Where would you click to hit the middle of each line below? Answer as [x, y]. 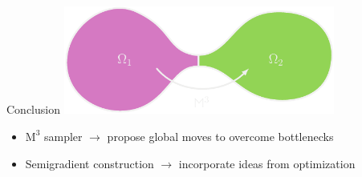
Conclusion [33, 109]
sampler [63, 136]
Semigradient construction [89, 163]
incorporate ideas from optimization [267, 163]
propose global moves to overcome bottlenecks [220, 136]
